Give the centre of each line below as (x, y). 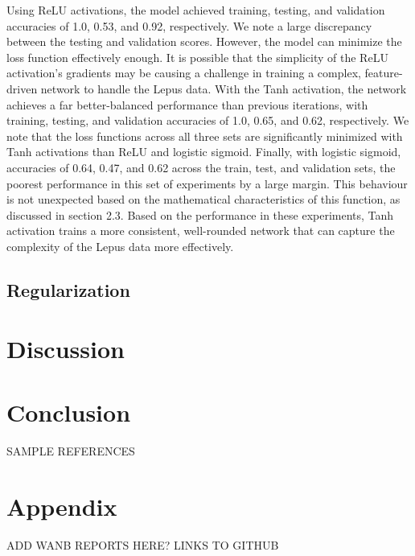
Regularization (68, 289)
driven (22, 88)
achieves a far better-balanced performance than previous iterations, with (187, 104)
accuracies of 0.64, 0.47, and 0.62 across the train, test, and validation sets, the (201, 167)
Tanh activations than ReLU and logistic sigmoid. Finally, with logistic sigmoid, (204, 152)
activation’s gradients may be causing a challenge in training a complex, (184, 73)
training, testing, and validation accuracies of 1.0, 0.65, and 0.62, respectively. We (208, 120)
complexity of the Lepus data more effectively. (120, 246)
